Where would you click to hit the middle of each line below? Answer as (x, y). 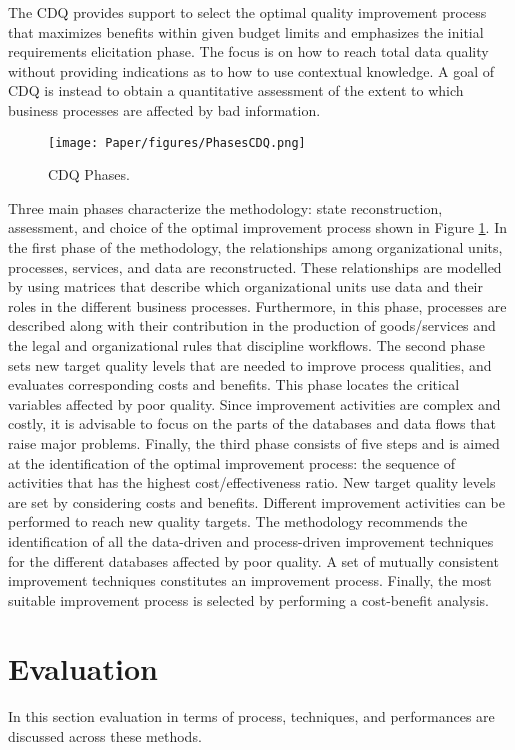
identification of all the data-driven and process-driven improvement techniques (251, 540)
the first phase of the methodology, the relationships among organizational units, (255, 247)
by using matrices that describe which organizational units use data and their (246, 286)
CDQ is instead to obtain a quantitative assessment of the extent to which (236, 90)
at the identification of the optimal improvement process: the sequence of (232, 462)
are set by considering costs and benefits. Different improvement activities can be (256, 501)
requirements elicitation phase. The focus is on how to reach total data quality (248, 51)
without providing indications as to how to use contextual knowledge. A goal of (251, 70)
